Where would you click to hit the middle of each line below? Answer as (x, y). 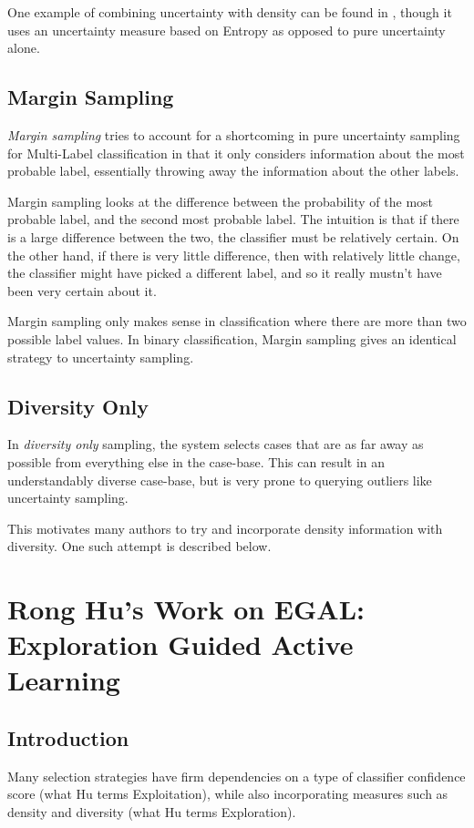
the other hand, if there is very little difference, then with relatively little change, (234, 255)
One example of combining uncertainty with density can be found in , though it (230, 12)
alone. (24, 48)
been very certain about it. (82, 290)
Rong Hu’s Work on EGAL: (186, 609)
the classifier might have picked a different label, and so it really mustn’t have (225, 273)
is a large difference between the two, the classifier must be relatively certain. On (233, 236)
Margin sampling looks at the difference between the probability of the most (221, 201)
